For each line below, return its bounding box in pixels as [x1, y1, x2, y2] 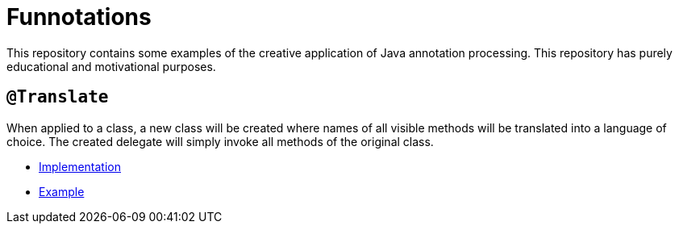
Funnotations [6, 3, 152, 31]
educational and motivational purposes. [6, 59, 216, 73]
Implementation [39, 159, 121, 174]
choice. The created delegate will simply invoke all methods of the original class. [6, 134, 434, 148]
